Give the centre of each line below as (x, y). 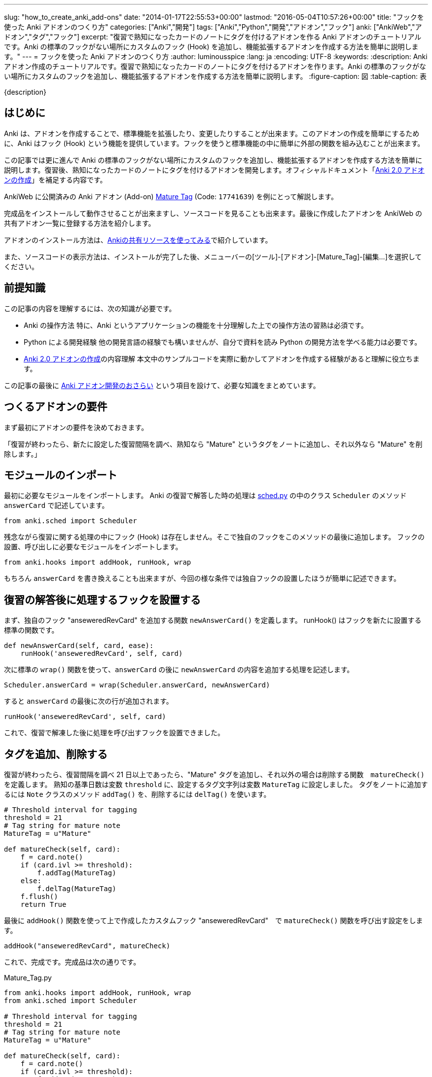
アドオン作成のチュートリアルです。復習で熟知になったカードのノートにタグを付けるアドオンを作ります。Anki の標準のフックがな (215, 66)
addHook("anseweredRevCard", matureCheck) (87, 946)
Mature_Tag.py (28, 978)
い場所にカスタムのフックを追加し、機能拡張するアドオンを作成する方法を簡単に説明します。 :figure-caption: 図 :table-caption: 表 (216, 76)
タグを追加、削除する (56, 754)
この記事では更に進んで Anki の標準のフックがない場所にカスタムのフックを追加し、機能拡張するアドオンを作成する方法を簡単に (213, 160)
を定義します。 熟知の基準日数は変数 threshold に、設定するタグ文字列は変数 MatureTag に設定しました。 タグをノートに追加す (216, 785)
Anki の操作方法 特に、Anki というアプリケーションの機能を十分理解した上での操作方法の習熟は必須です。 (196, 325)
